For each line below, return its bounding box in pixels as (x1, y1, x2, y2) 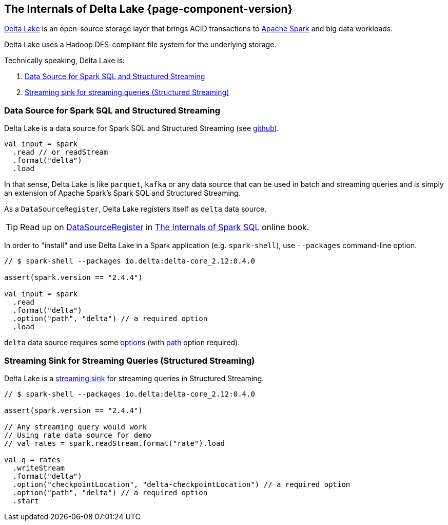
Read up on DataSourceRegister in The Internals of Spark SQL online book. (20, 222, 309, 233)
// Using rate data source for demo (4, 430, 151, 439)
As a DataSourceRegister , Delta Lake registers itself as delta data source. (4, 204, 267, 214)
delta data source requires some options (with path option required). (4, 338, 240, 347)
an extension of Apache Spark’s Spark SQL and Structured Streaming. (4, 189, 241, 198)
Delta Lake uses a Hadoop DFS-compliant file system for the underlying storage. (4, 40, 277, 49)
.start (12, 496, 39, 505)
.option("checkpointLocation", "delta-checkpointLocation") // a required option (12, 480, 350, 489)
